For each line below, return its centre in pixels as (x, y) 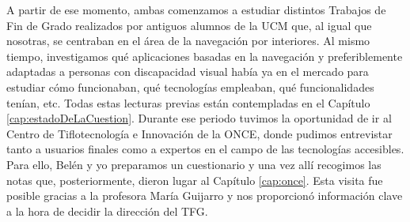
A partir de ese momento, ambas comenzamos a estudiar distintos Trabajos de (196, 9)
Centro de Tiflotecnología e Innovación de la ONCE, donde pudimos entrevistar (199, 133)
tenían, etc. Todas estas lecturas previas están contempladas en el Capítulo (188, 102)
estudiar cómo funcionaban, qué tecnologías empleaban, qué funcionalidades (190, 87)
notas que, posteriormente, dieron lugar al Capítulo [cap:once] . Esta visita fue (195, 180)
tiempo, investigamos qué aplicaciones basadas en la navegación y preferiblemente (205, 56)
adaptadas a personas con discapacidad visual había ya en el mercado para (188, 71)
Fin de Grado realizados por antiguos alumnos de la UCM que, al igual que (189, 25)
